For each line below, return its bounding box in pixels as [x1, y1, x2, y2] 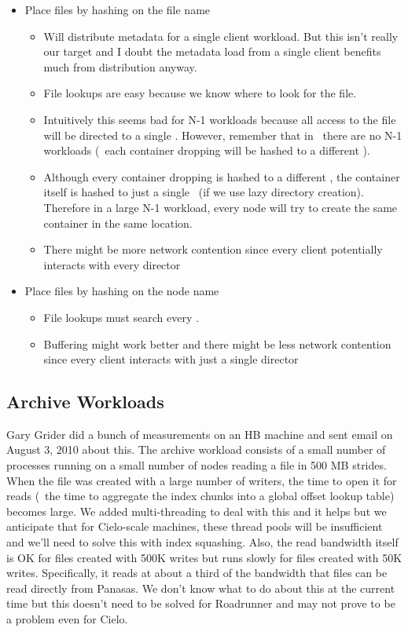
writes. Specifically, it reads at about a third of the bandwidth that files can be [6, 564, 388, 581]
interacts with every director [43, 256, 181, 272]
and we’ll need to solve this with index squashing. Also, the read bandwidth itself [6, 534, 399, 550]
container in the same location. [43, 214, 193, 231]
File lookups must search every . [43, 309, 199, 325]
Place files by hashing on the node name [24, 283, 219, 299]
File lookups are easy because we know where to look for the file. [43, 85, 357, 101]
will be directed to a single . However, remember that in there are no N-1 [43, 126, 402, 143]
